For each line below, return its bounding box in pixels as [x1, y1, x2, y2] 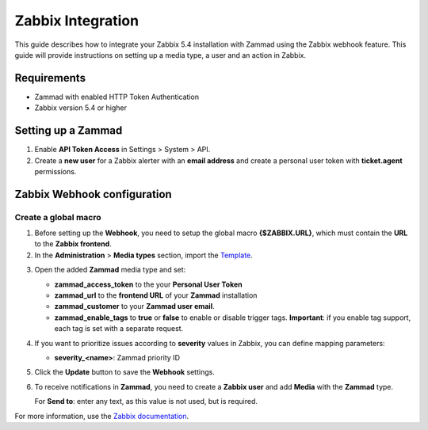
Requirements [14, 71, 86, 85]
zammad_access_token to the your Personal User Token [54, 280, 243, 289]
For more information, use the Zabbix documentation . [14, 411, 189, 420]
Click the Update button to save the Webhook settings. [34, 367, 216, 377]
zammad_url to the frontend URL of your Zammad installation [54, 291, 258, 300]
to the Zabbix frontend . [34, 239, 113, 249]
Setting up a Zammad [14, 124, 123, 138]
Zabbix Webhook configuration [14, 187, 172, 201]
